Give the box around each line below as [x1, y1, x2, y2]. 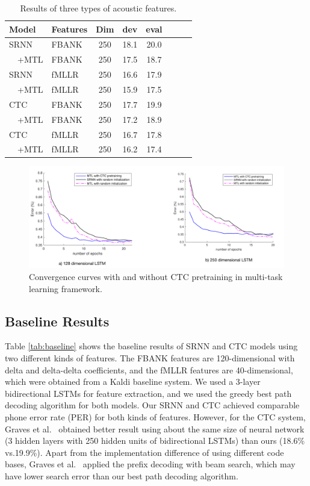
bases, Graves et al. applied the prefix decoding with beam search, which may [5, 458, 296, 470]
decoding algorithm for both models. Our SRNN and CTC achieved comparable [5, 399, 300, 411]
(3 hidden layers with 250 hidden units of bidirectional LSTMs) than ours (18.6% [5, 434, 305, 447]
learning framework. [29, 282, 102, 294]
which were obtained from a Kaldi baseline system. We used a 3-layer [5, 375, 261, 388]
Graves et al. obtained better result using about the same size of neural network [5, 422, 305, 435]
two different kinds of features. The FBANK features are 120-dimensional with [5, 351, 295, 364]
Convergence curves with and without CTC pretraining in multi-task [29, 270, 283, 282]
